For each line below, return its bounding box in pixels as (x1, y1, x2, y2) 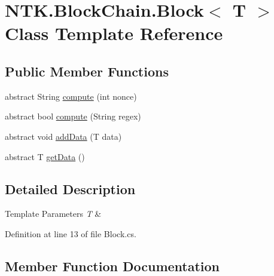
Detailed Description (5, 179, 136, 198)
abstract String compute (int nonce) (5, 90, 137, 102)
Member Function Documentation (5, 256, 220, 275)
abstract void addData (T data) (5, 130, 122, 142)
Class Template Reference (5, 21, 223, 45)
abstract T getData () (5, 150, 85, 162)
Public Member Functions (5, 62, 169, 80)
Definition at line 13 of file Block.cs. (5, 227, 136, 240)
